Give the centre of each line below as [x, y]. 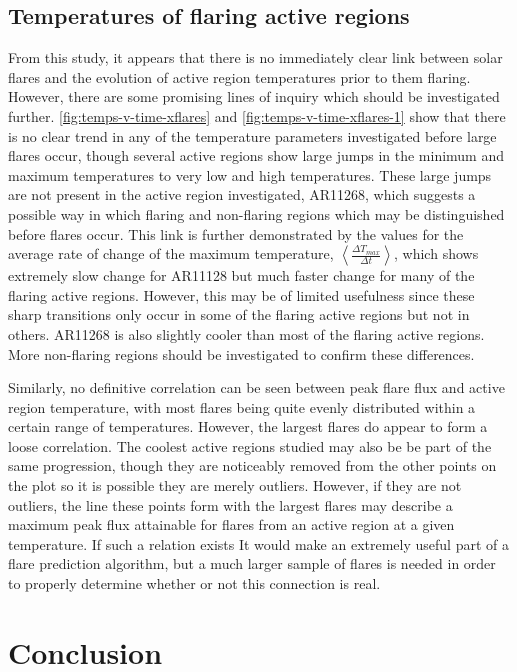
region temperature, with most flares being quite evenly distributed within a [242, 406]
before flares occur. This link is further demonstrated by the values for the [236, 233]
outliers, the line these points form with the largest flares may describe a [230, 504]
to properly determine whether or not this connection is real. [194, 583]
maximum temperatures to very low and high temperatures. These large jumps [250, 174]
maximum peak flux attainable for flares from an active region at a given [231, 524]
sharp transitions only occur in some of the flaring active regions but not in [239, 314]
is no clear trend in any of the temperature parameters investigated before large [252, 135]
